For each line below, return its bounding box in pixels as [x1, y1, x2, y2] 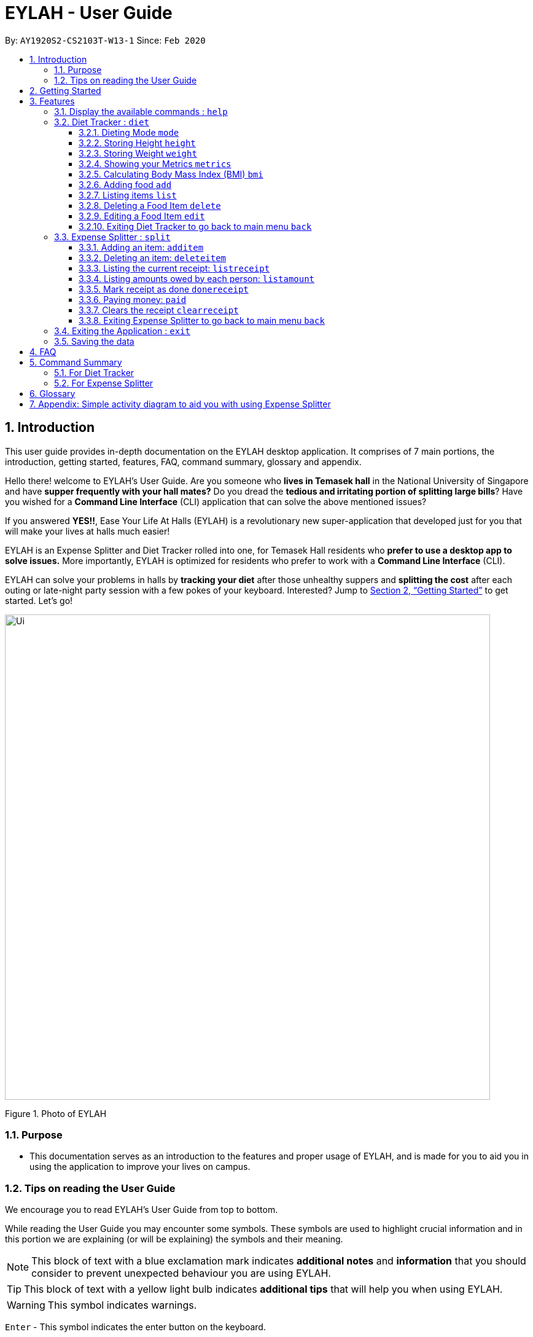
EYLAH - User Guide [5, 2, 173, 23]
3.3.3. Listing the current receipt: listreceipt [79, 262, 270, 273]
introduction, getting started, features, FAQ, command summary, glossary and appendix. [5, 456, 362, 467]
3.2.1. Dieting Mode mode [79, 127, 179, 138]
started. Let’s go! [5, 595, 73, 606]
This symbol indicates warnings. [47, 1299, 197, 1312]
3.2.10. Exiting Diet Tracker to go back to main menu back [79, 221, 312, 232]
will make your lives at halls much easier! [5, 525, 170, 536]
